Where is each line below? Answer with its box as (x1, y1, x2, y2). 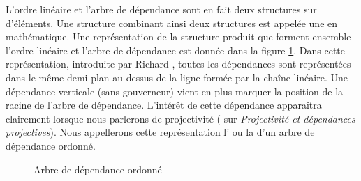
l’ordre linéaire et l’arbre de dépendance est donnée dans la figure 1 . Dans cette (6, 42, 345, 57)
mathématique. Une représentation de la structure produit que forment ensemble (6, 29, 351, 44)
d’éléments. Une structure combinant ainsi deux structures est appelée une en (6, 15, 338, 30)
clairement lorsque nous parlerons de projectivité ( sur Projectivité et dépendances (6, 111, 355, 125)
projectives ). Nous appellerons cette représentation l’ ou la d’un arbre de (6, 125, 315, 139)
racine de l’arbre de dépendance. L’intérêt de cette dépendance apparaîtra (6, 97, 322, 112)
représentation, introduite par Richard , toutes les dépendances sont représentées (6, 56, 351, 71)
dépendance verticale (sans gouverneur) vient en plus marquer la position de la (6, 84, 344, 98)
